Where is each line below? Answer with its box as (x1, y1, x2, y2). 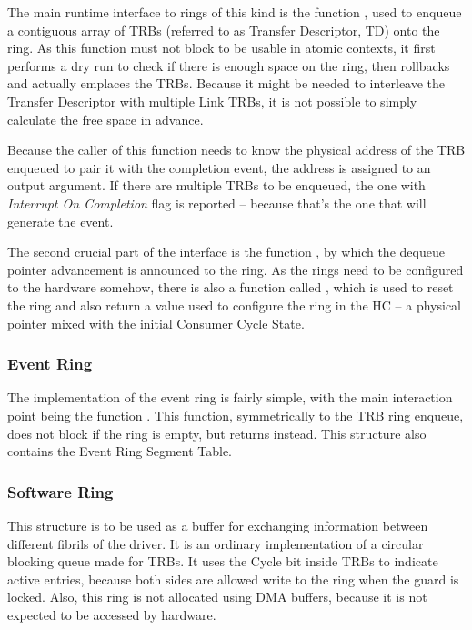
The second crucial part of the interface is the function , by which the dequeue (7, 242, 445, 261)
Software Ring (7, 480, 114, 503)
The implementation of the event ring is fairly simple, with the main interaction (7, 388, 453, 407)
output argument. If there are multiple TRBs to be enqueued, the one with (7, 176, 426, 195)
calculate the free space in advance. (7, 109, 204, 128)
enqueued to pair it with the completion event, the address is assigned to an (7, 157, 431, 177)
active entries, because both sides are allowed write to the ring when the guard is (7, 569, 459, 588)
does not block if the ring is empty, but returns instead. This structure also (7, 423, 427, 442)
